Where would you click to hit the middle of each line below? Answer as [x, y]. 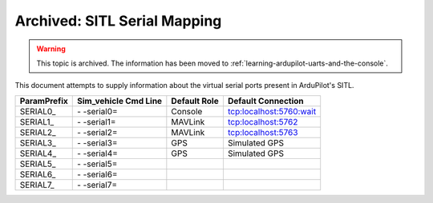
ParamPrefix [44, 101]
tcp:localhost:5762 [263, 121]
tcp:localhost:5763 [263, 132]
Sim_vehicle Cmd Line [119, 101]
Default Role [195, 101]
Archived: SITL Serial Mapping [118, 21]
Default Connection [265, 101]
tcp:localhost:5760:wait [272, 111]
